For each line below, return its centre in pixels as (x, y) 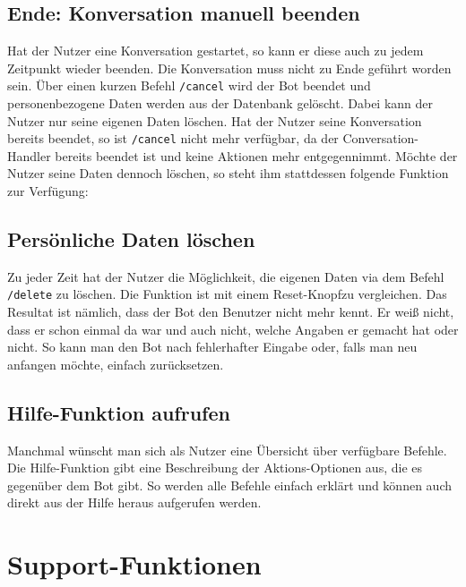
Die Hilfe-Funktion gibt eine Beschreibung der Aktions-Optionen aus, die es (215, 468)
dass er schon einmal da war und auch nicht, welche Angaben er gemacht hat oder (233, 329)
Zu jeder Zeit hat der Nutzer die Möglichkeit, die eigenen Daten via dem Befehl (226, 276)
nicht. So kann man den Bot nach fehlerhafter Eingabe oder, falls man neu (212, 347)
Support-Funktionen (134, 564)
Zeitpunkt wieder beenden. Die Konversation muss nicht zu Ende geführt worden (229, 68)
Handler (29, 155)
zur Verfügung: (48, 191)
